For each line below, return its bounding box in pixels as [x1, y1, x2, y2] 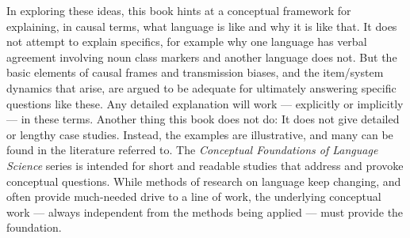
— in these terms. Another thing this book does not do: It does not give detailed [6, 111, 400, 127]
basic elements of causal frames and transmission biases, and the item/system [6, 64, 384, 81]
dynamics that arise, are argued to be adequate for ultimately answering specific [6, 79, 397, 96]
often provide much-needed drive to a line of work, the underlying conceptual [6, 188, 381, 205]
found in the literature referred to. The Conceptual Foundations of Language [6, 142, 378, 158]
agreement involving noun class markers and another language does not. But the [6, 48, 397, 65]
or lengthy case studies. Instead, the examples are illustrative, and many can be [6, 126, 393, 142]
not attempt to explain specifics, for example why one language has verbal [6, 33, 367, 50]
